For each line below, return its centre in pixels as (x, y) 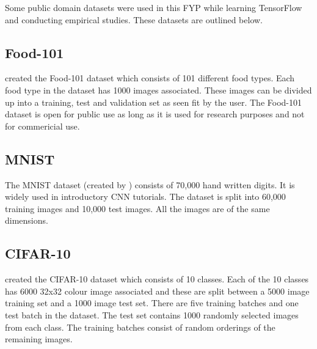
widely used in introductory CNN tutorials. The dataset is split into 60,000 (145, 197)
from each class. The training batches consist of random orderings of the (140, 327)
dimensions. (27, 220)
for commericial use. (42, 126)
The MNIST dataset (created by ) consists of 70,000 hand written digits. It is (150, 184)
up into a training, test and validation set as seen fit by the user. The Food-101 (153, 102)
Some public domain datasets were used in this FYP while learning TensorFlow (154, 7)
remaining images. (39, 339)
